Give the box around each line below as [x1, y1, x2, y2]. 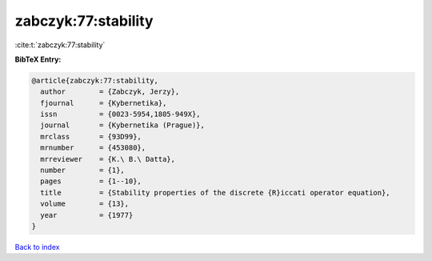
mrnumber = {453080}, [40, 143, 146, 152]
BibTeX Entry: [14, 54, 62, 64]
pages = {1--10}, [40, 177, 142, 186]
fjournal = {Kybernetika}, [40, 98, 167, 107]
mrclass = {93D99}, [40, 132, 142, 141]
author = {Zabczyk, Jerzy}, [40, 87, 180, 96]
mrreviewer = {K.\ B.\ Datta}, [40, 155, 176, 163]
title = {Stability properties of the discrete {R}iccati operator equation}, [40, 188, 391, 197]
